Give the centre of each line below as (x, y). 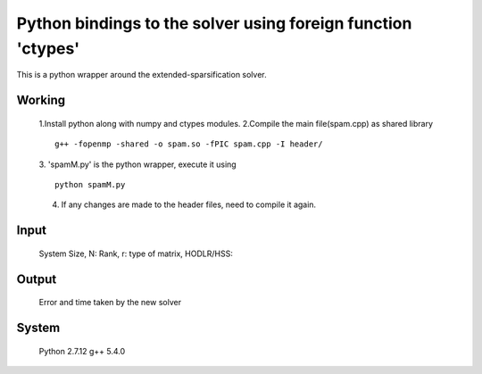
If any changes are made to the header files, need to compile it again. (189, 204)
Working (41, 100)
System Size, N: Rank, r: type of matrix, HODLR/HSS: (136, 253)
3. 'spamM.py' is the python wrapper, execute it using (137, 164)
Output (37, 279)
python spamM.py (90, 184)
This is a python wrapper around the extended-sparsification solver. (141, 75)
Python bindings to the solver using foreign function (214, 23)
